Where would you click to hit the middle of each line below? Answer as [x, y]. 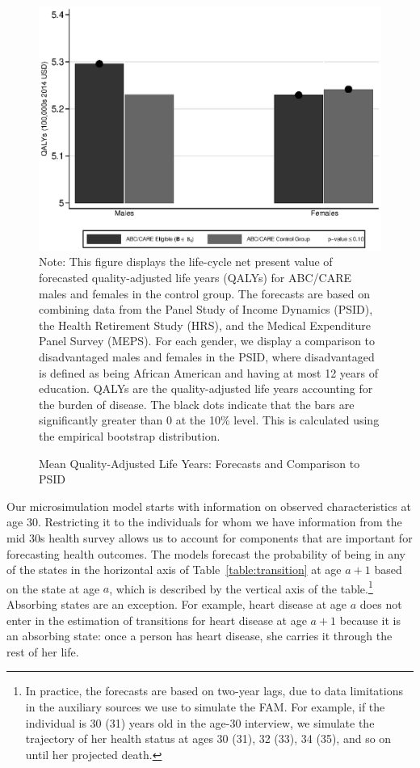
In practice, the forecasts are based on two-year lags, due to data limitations [214, 691]
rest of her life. [43, 651]
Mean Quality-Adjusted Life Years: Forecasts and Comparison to [199, 463]
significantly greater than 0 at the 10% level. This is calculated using [209, 420]
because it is [370, 620]
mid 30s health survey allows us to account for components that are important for [210, 537]
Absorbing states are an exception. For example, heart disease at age [177, 603]
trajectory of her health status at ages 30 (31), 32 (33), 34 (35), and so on [208, 738]
